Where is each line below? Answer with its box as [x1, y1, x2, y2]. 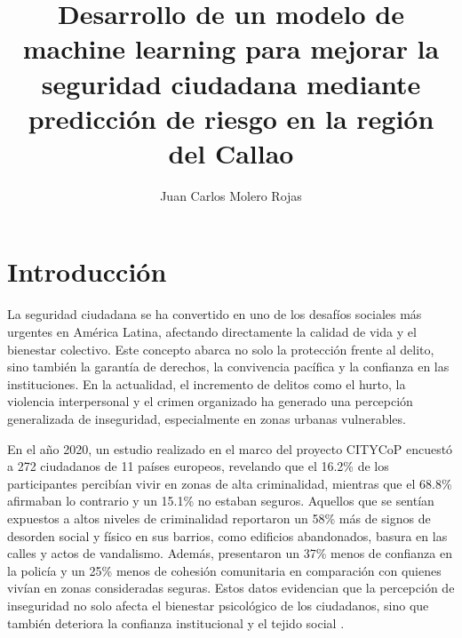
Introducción [7, 253, 167, 290]
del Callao [168, 134, 294, 171]
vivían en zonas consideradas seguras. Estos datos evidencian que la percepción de [7, 578, 455, 597]
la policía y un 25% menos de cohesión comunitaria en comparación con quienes [7, 561, 442, 579]
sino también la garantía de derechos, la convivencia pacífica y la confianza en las [7, 357, 450, 376]
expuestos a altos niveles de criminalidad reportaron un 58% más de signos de [7, 508, 431, 527]
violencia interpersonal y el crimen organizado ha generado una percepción [7, 392, 413, 411]
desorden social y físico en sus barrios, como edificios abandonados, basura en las [7, 526, 448, 545]
